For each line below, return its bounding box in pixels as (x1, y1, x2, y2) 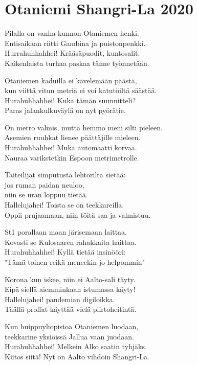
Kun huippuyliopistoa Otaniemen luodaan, (5, 321, 139, 331)
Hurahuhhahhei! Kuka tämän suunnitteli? (5, 95, 136, 105)
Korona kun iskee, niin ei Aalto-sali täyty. (5, 273, 136, 284)
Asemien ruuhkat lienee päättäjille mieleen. (5, 132, 141, 143)
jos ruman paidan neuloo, (5, 179, 84, 190)
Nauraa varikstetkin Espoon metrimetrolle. (5, 152, 139, 163)
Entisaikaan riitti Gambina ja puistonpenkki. (5, 37, 146, 48)
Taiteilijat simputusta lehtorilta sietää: (5, 169, 126, 180)
